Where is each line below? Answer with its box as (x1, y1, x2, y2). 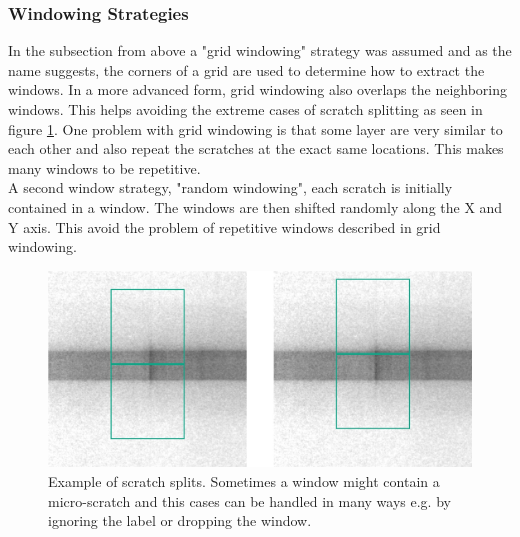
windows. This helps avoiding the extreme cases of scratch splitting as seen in (8, 99, 483, 119)
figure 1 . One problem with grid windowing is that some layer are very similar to (8, 118, 503, 139)
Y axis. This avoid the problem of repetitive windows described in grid (8, 216, 441, 237)
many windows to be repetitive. (8, 157, 201, 178)
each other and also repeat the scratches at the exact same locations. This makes (8, 138, 504, 159)
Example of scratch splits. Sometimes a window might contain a (48, 471, 440, 492)
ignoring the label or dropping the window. (48, 510, 312, 531)
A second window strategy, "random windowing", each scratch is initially (8, 177, 453, 198)
